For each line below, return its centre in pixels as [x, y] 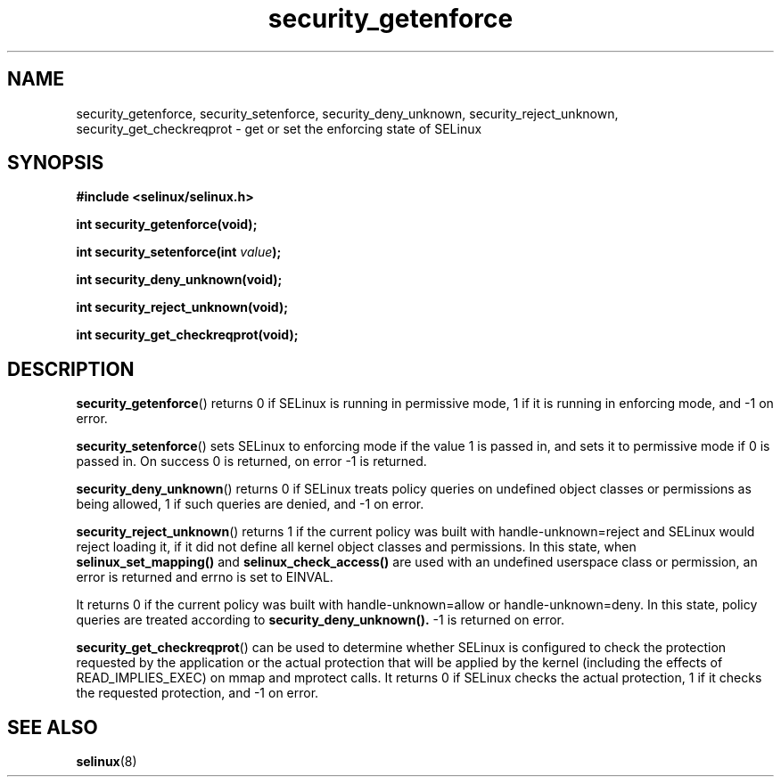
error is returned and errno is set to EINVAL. [205, 577]
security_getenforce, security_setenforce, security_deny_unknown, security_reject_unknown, [347, 113]
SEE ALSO [53, 727]
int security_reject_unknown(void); [182, 307]
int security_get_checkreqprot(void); [187, 335]
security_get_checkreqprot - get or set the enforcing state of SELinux [279, 128]
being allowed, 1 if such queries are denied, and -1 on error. [250, 504]
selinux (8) [107, 762]
